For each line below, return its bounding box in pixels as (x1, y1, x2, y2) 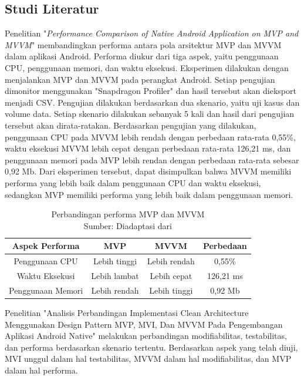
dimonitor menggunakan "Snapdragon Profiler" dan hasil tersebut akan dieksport (5, 85, 296, 97)
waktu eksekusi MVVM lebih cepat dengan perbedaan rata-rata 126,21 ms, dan (5, 142, 291, 154)
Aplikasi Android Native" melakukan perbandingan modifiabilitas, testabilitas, (5, 329, 287, 342)
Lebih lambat (91, 269, 139, 281)
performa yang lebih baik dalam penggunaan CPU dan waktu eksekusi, (5, 176, 261, 189)
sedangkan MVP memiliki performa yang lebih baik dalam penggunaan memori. (5, 188, 293, 200)
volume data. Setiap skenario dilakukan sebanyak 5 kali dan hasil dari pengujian (5, 107, 295, 120)
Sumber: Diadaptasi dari (83, 219, 172, 231)
